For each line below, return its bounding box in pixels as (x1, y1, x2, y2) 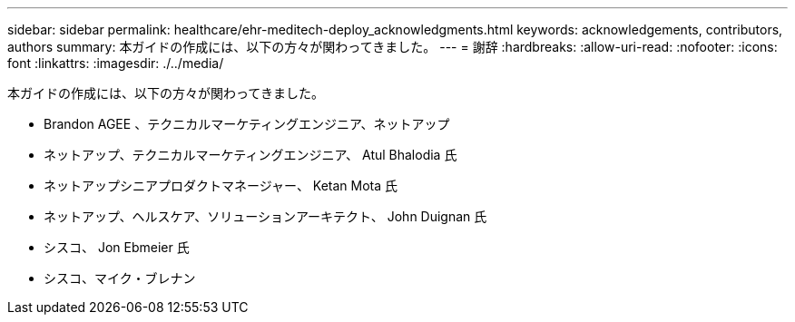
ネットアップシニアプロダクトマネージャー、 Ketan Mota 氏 (44, 178, 398, 193)
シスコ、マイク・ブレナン (44, 270, 196, 286)
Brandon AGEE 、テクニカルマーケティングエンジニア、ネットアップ (44, 116, 450, 132)
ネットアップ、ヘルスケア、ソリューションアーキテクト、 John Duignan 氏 (44, 209, 487, 224)
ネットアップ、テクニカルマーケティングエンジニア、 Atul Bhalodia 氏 (44, 147, 457, 162)
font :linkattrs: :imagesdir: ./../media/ (7, 55, 224, 71)
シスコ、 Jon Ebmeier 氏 (44, 239, 190, 255)
